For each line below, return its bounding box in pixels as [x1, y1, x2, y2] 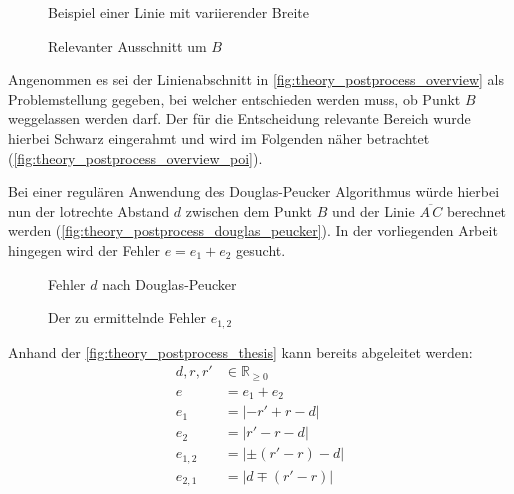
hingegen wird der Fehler [8, 239, 160, 260]
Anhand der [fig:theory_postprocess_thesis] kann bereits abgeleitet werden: [8, 341, 473, 362]
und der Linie [332, 200, 415, 221]
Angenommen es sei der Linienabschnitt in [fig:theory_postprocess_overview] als [8, 69, 504, 90]
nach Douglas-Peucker [102, 273, 237, 294]
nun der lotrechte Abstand [8, 200, 170, 221]
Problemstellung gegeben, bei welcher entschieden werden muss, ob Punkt [8, 88, 461, 109]
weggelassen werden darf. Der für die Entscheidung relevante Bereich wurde [8, 108, 471, 129]
